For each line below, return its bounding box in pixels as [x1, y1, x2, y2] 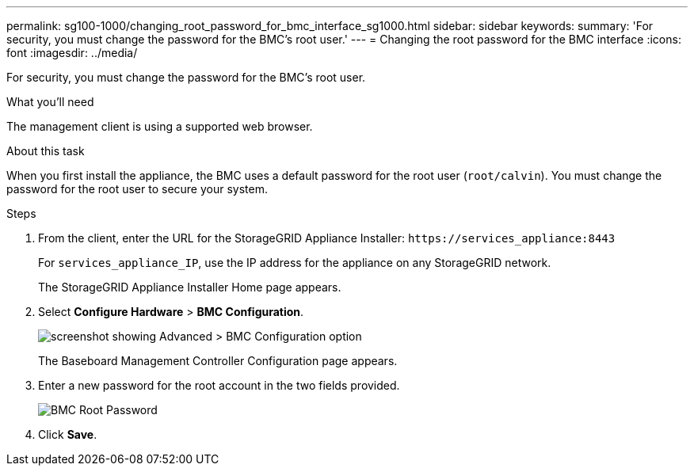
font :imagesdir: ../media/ [6, 46, 138, 59]
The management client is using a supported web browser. [6, 120, 313, 133]
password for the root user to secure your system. [6, 182, 268, 196]
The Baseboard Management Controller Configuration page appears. [38, 354, 398, 367]
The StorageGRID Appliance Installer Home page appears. [38, 280, 341, 294]
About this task [6, 144, 85, 158]
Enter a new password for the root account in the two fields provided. [38, 379, 400, 392]
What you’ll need [6, 95, 94, 108]
